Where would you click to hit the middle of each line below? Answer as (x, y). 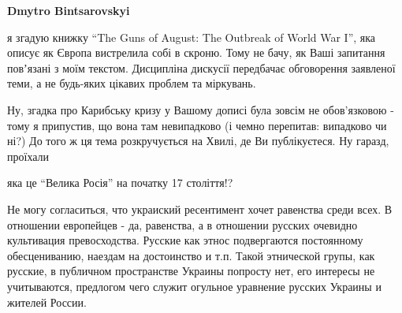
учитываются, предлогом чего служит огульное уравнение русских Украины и (194, 286)
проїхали (28, 156)
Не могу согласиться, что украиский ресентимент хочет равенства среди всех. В (200, 209)
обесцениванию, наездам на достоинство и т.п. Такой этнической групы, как (191, 255)
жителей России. (47, 302)
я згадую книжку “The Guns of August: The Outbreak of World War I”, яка (192, 37)
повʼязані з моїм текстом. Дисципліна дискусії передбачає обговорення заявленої (201, 67)
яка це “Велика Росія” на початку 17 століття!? (120, 183)
